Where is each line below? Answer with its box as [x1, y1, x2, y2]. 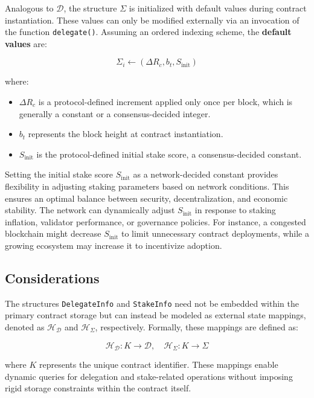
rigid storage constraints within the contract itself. [5, 382, 191, 394]
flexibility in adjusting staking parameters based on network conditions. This [5, 180, 289, 192]
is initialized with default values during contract [129, 2, 307, 14]
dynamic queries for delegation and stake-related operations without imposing [5, 370, 293, 382]
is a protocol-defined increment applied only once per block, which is [38, 95, 293, 108]
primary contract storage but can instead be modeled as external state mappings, [5, 309, 306, 321]
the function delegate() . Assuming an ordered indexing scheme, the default [5, 25, 292, 38]
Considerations [5, 268, 100, 287]
